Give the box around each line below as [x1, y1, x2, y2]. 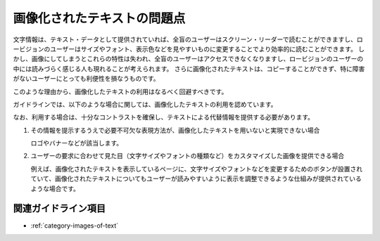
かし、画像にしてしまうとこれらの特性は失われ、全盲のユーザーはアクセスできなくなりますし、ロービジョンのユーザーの [13, 55, 364, 63]
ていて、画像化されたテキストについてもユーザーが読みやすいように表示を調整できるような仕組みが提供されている [30, 174, 362, 183]
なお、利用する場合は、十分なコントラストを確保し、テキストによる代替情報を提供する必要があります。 [13, 113, 315, 122]
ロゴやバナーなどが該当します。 [30, 139, 123, 148]
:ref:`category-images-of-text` [30, 221, 119, 230]
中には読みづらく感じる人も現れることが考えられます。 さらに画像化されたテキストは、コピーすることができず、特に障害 [13, 64, 365, 73]
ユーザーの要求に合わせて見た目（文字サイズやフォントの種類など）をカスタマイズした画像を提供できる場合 [30, 152, 345, 160]
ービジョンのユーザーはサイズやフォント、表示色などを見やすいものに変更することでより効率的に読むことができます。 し [13, 44, 365, 53]
